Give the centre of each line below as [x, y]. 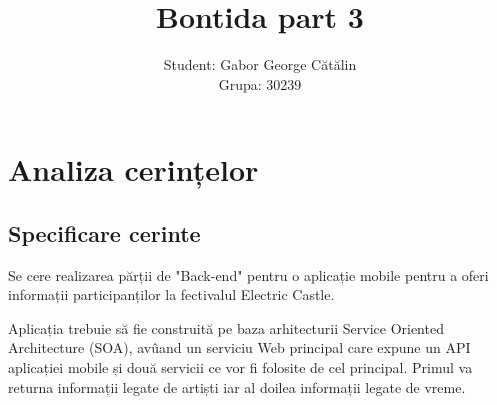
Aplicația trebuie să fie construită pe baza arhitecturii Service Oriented [226, 327]
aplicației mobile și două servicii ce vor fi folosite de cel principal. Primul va [240, 367]
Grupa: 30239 [260, 83]
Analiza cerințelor [133, 169]
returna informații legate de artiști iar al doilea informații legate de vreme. [237, 386]
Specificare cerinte [104, 232]
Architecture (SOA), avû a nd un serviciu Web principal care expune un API [239, 347]
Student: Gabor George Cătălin [260, 64]
